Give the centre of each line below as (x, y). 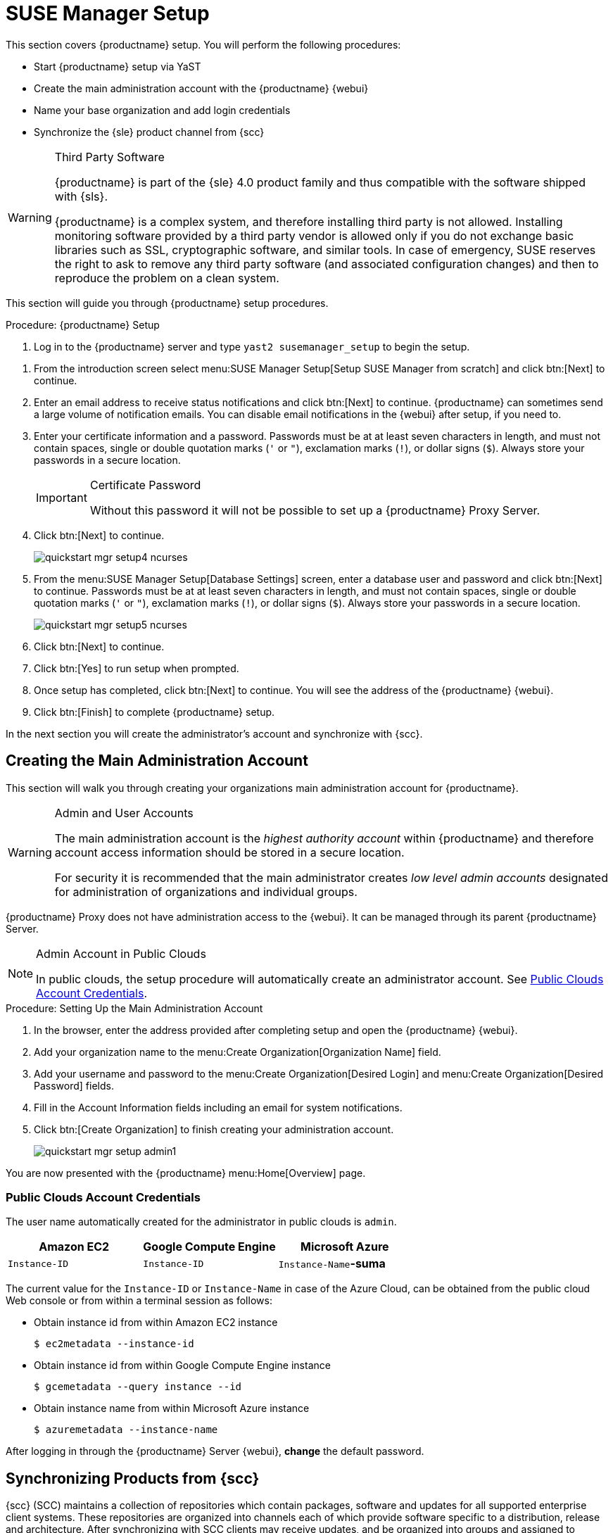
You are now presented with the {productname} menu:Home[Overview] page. (186, 1173)
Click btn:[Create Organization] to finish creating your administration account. (214, 1129)
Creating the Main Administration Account (157, 761)
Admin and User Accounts (124, 813)
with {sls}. (81, 196)
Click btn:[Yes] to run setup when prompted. (137, 668)
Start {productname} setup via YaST (118, 66)
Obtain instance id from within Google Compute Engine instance (182, 1365)
